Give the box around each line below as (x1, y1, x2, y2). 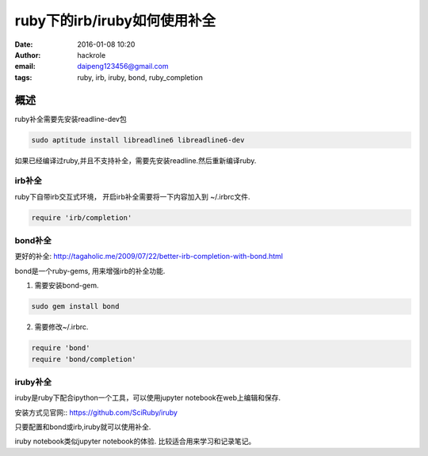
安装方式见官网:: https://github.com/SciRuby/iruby (14, 408, 178, 417)
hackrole (77, 50, 106, 59)
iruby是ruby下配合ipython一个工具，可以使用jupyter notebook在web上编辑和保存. (14, 393, 281, 403)
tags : (14, 72, 32, 82)
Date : (14, 40, 33, 49)
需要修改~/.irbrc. (34, 322, 89, 332)
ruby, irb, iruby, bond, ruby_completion (77, 72, 204, 82)
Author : (14, 50, 41, 59)
